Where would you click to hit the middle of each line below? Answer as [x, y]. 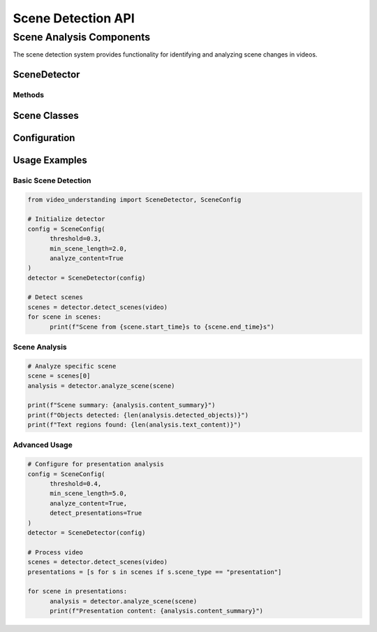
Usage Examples [50, 160]
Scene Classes [46, 115]
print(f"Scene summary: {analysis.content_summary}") [121, 405]
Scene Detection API [74, 18]
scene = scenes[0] [59, 376]
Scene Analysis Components [82, 37]
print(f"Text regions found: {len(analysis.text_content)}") [134, 425]
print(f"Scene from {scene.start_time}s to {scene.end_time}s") [162, 326]
